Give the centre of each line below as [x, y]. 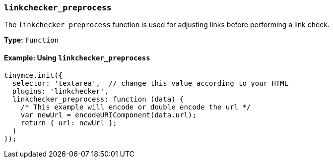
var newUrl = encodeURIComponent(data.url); [108, 115]
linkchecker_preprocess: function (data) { [98, 99]
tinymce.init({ [33, 75]
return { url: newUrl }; [69, 123]
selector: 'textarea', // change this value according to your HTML [150, 83]
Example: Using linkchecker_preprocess [77, 57]
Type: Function [32, 40]
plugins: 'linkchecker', [60, 91]
